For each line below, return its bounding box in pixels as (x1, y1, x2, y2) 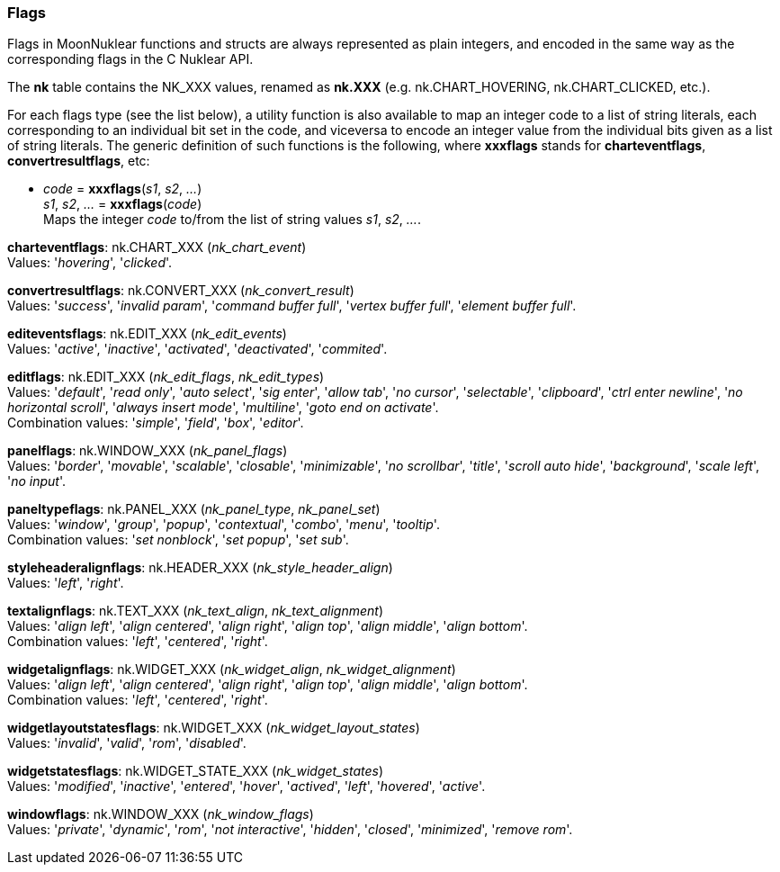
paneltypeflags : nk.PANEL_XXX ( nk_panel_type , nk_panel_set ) (7, 501, 381, 517)
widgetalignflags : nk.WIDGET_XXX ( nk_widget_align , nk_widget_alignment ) (7, 661, 456, 678)
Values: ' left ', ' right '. (7, 575, 124, 591)
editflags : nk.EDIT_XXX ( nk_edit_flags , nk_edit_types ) (7, 369, 325, 385)
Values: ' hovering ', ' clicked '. (7, 255, 173, 271)
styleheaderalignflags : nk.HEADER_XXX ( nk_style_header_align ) (7, 560, 393, 576)
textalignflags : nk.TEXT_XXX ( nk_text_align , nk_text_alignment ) (7, 603, 383, 619)
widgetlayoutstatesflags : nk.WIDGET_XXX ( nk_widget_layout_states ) (7, 720, 420, 736)
